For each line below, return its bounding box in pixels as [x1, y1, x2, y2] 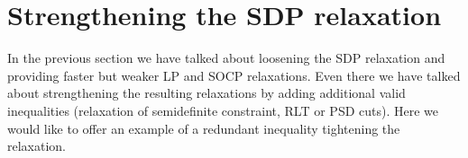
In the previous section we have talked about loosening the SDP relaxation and [7, 48, 445, 67]
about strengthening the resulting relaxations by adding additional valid [7, 83, 406, 102]
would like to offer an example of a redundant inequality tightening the [7, 118, 400, 137]
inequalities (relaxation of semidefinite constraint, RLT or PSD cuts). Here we [7, 101, 439, 119]
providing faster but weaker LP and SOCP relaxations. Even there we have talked [7, 66, 461, 84]
